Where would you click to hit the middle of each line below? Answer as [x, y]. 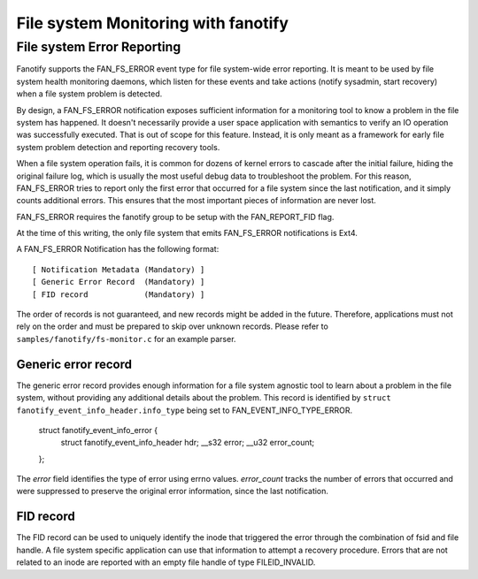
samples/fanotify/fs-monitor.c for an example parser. [126, 339]
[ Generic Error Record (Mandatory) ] [119, 282]
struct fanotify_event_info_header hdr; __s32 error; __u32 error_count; [187, 443]
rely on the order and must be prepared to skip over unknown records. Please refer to [173, 326]
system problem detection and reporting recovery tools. [118, 147]
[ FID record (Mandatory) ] [119, 294]
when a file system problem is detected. [89, 94]
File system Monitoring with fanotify [153, 23]
